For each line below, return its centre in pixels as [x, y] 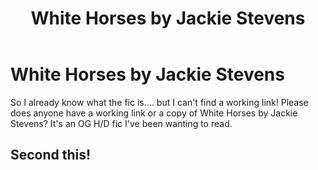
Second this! [51, 155]
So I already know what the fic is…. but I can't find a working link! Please [159, 102]
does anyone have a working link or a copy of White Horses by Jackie [154, 113]
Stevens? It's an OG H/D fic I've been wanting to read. [121, 123]
